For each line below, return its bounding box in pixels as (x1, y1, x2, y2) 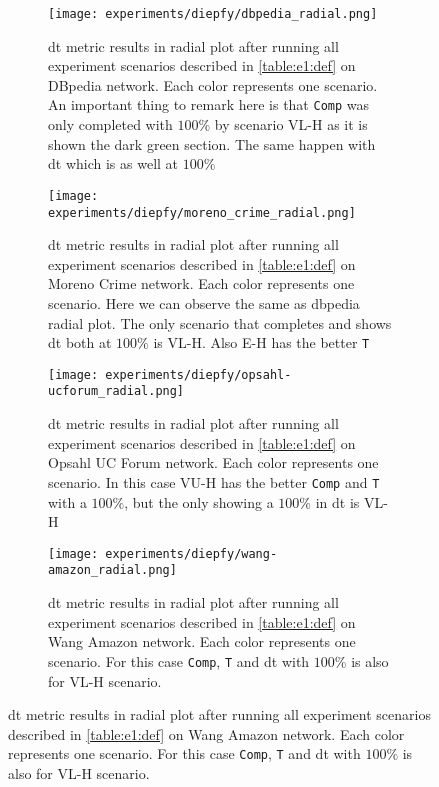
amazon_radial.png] (48, 563, 177, 578)
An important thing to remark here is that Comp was (48, 94, 370, 115)
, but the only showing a (124, 491, 274, 512)
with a (48, 491, 87, 512)
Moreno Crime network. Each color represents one (48, 273, 355, 294)
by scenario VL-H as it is (214, 114, 368, 135)
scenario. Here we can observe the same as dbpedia (48, 292, 360, 313)
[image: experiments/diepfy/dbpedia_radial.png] (48, 7, 378, 21)
